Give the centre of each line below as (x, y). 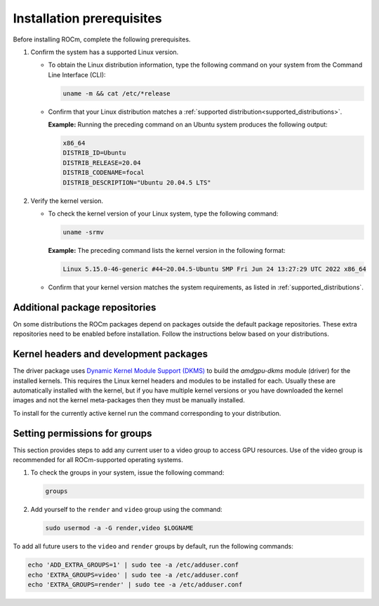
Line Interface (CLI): (77, 74)
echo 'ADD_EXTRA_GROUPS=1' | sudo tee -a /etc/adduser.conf (133, 565)
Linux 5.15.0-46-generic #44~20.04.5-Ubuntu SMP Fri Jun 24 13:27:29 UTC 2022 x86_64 (214, 269)
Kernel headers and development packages (111, 354)
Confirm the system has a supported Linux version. (105, 52)
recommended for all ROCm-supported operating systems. (98, 460)
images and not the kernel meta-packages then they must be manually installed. (129, 400)
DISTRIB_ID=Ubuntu (94, 153)
